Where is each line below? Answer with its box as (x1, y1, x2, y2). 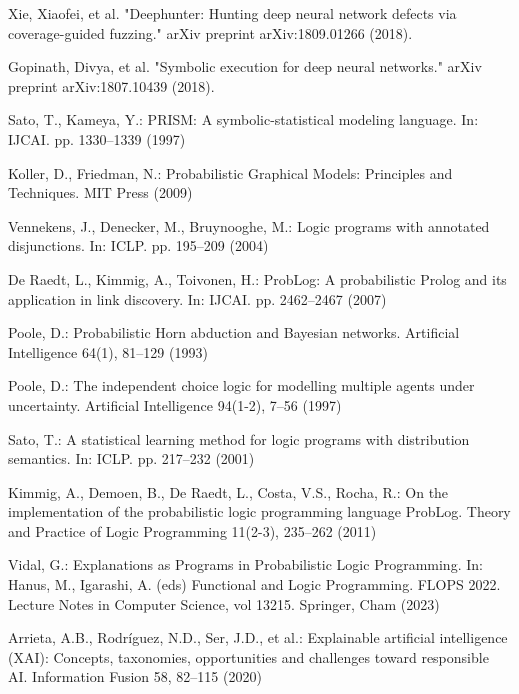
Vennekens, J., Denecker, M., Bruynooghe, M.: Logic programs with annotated (8, 215, 490, 236)
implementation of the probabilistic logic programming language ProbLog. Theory (8, 501, 511, 522)
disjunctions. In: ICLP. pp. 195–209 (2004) (8, 235, 269, 256)
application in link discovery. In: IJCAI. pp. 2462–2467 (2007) (8, 288, 387, 309)
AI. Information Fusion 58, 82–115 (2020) (8, 666, 262, 687)
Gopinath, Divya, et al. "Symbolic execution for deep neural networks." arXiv (8, 56, 482, 77)
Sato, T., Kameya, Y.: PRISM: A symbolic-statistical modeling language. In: (8, 109, 479, 130)
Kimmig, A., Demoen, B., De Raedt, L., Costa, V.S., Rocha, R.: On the (8, 481, 449, 502)
